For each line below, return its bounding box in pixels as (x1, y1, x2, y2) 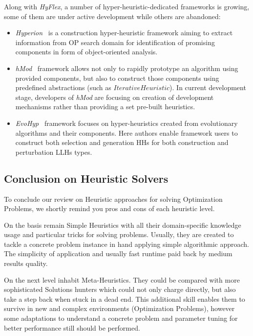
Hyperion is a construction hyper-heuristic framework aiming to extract (15, 27, 233, 38)
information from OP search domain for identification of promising (15, 37, 215, 47)
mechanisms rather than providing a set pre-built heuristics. (15, 101, 195, 112)
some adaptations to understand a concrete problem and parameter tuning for (4, 313, 238, 323)
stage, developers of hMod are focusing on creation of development (15, 92, 214, 102)
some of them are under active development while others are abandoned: (4, 11, 221, 21)
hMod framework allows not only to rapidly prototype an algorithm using (15, 63, 238, 73)
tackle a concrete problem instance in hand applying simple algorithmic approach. (4, 239, 249, 249)
